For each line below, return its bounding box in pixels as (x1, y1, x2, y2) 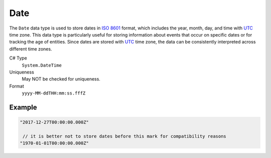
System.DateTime (22, 62, 62, 68)
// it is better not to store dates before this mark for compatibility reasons (23, 133, 227, 139)
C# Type (9, 55, 27, 61)
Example (9, 103, 37, 111)
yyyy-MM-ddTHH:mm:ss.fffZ (22, 90, 86, 96)
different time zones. (9, 45, 52, 52)
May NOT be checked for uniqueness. (22, 76, 100, 82)
